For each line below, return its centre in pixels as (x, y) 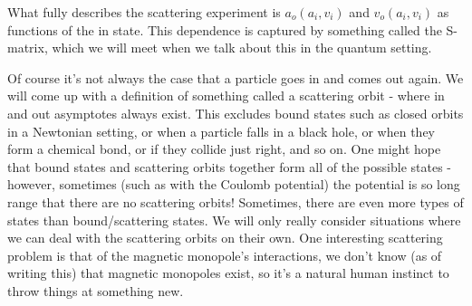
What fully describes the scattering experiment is (144, 12)
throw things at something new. (96, 290)
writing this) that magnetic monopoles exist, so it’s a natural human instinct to (228, 273)
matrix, (28, 48)
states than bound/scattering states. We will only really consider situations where (234, 220)
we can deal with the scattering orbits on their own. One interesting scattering (225, 238)
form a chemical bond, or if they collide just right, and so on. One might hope (224, 149)
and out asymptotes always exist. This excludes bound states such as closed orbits (236, 113)
